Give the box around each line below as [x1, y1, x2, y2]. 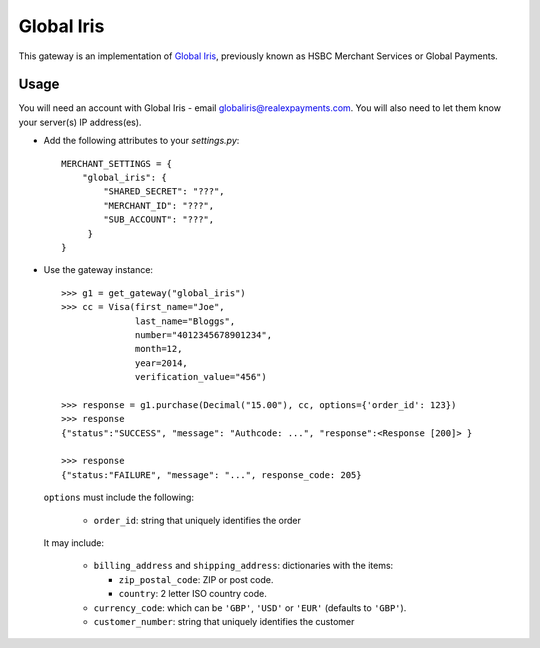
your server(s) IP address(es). [18, 116, 142, 128]
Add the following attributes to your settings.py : [43, 135, 240, 147]
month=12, [135, 343, 183, 355]
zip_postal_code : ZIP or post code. [118, 573, 274, 585]
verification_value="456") [135, 371, 267, 383]
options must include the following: [43, 491, 195, 504]
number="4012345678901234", [135, 329, 273, 340]
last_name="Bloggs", [135, 315, 236, 327]
